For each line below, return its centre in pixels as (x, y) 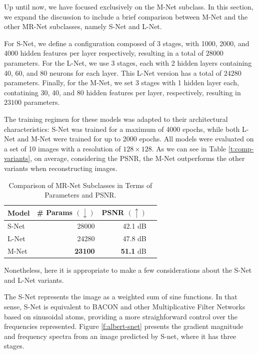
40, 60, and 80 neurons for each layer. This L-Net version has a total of (113, 72)
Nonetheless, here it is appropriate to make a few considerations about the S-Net (128, 270)
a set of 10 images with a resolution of (62, 148)
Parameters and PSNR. (80, 195)
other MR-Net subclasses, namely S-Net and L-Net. (83, 26)
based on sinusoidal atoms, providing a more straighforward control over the (121, 316)
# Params (54, 212)
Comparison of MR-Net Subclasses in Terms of (80, 185)
